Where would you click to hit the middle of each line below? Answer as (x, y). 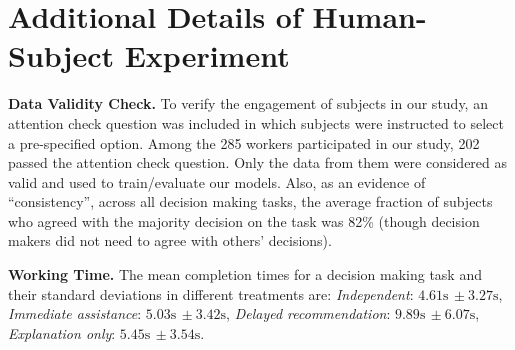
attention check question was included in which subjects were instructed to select (256, 122)
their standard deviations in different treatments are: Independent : (211, 293)
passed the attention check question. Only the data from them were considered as (258, 162)
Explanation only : (62, 332)
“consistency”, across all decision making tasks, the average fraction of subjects (250, 201)
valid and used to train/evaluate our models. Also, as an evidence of (217, 181)
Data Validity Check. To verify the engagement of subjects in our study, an (248, 103)
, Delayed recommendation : (308, 313)
